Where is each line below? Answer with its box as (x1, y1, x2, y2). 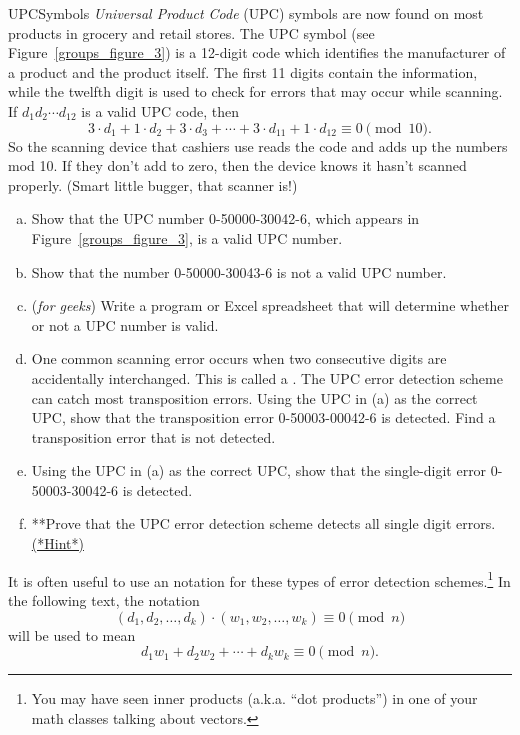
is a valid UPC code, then (81, 100, 240, 121)
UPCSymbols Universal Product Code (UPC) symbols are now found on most (8, 3, 484, 23)
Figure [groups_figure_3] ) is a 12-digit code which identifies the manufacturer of (8, 42, 506, 63)
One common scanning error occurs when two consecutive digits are (31, 348, 447, 369)
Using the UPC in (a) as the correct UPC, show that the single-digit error (31, 460, 487, 481)
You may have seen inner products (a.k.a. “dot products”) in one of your (31, 688, 478, 709)
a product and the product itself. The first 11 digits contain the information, (8, 61, 478, 82)
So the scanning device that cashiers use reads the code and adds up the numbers (8, 135, 508, 156)
